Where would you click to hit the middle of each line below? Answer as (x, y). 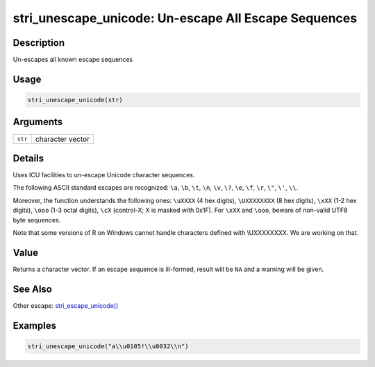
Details (28, 158)
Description (39, 43)
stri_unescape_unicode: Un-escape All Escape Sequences (185, 18)
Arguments (38, 122)
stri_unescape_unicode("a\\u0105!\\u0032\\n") (108, 346)
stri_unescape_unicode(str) (75, 100)
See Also (32, 289)
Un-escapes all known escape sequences (73, 60)
